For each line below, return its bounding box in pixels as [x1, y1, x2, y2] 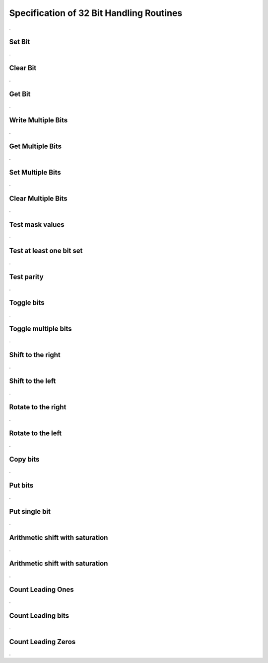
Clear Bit [9, 64, 37, 72]
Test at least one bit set [9, 246, 83, 255]
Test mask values [9, 220, 65, 229]
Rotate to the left [9, 429, 62, 437]
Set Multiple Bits [9, 168, 62, 177]
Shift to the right [9, 351, 61, 359]
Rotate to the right [9, 403, 67, 411]
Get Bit [9, 90, 31, 98]
